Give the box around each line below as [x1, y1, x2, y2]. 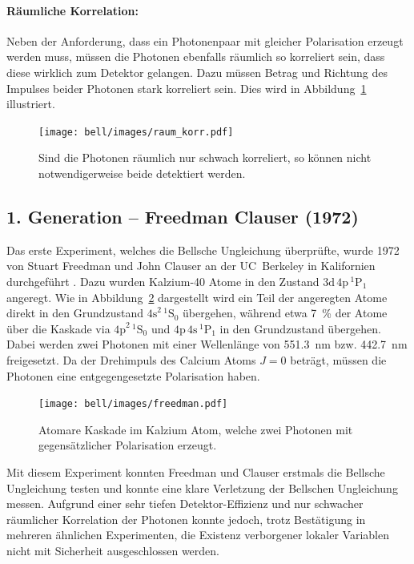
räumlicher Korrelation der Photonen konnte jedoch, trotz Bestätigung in [6, 510, 366, 527]
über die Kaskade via [6, 320, 111, 336]
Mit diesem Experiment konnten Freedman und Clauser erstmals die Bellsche [6, 464, 385, 480]
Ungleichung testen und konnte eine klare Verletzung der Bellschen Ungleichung [6, 479, 398, 496]
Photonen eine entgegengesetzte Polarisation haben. [6, 367, 260, 384]
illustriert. [6, 95, 55, 112]
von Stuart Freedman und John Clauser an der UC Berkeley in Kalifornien [6, 257, 376, 274]
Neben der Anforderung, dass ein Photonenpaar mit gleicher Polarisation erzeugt [6, 32, 404, 49]
